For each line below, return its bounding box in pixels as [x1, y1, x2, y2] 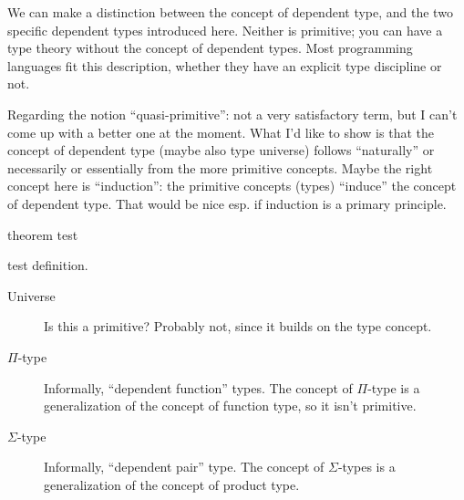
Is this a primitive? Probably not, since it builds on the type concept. [44, 317, 432, 336]
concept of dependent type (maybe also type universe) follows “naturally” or [7, 141, 435, 160]
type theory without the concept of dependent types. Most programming [7, 38, 413, 57]
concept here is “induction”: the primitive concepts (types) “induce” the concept [7, 176, 457, 195]
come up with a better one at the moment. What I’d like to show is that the [7, 122, 434, 141]
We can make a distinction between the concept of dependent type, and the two [7, 3, 453, 21]
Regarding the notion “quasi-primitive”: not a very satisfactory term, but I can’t [7, 104, 458, 123]
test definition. [7, 255, 88, 275]
